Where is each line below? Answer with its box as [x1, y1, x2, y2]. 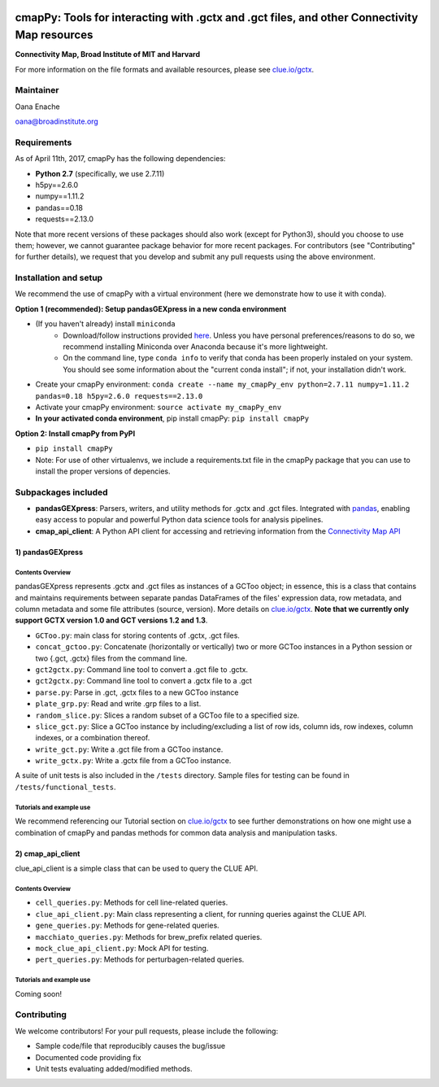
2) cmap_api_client [15, 849, 80, 858]
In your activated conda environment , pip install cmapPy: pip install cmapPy [35, 413, 309, 423]
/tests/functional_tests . [15, 782, 116, 792]
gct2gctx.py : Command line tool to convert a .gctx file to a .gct [35, 676, 252, 686]
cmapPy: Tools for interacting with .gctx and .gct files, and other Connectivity [15, 11, 419, 24]
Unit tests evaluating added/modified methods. [35, 1064, 193, 1074]
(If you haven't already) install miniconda [35, 319, 176, 329]
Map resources [15, 28, 93, 42]
